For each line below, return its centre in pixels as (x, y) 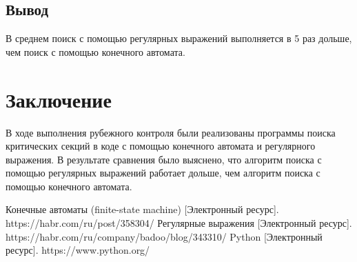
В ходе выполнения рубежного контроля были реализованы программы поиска (171, 132)
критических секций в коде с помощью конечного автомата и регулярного (161, 146)
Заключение (59, 99)
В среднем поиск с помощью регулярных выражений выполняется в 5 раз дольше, (179, 38)
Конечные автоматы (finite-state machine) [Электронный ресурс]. (142, 209)
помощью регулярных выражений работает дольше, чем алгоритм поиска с (163, 173)
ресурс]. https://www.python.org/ (78, 250)
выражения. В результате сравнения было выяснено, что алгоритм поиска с (164, 159)
